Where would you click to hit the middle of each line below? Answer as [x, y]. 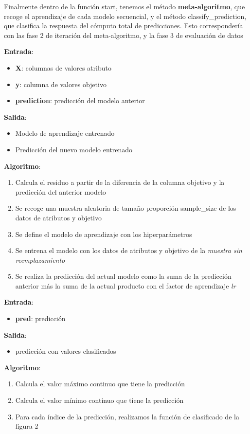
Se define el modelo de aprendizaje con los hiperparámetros [104, 234]
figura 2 [27, 426]
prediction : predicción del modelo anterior [80, 100]
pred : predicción [40, 318]
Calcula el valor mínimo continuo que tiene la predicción [99, 400]
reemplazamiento [40, 260]
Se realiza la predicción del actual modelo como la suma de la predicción [123, 276]
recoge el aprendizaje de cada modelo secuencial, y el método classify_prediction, [125, 16]
